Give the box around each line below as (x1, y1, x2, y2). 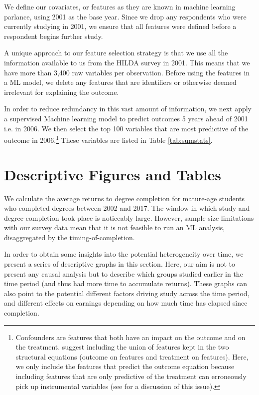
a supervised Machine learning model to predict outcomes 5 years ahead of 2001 (4, 113, 248, 123)
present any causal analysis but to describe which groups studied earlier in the (4, 268, 243, 279)
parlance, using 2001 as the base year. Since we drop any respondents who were (4, 11, 247, 21)
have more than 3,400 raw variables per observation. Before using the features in (4, 67, 250, 77)
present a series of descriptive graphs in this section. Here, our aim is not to (4, 259, 235, 269)
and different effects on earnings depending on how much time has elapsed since (4, 298, 248, 308)
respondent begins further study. (4, 30, 103, 41)
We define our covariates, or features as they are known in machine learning (4, 1, 236, 11)
